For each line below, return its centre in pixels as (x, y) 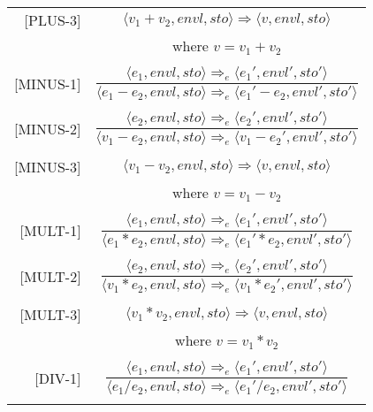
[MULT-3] (50, 314)
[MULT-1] (50, 231)
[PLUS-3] (53, 20)
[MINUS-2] (48, 129)
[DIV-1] (58, 378)
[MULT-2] (50, 276)
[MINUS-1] (48, 84)
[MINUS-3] (48, 167)
